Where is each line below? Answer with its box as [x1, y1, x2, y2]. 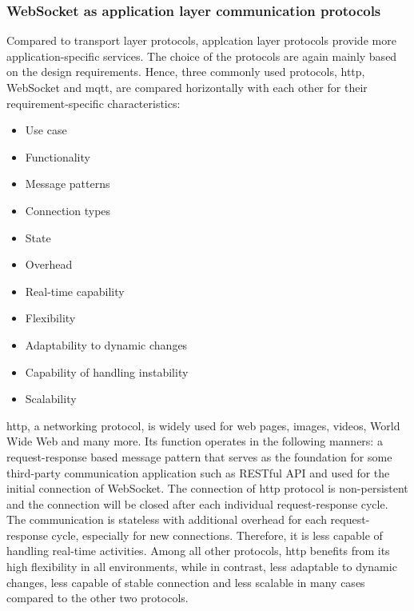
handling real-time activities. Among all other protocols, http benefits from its [6, 542, 390, 559]
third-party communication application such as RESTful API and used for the [6, 464, 390, 481]
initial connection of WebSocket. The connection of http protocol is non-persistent [6, 480, 408, 497]
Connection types [25, 202, 111, 218]
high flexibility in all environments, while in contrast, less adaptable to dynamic [6, 558, 397, 575]
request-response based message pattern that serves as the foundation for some [6, 448, 392, 465]
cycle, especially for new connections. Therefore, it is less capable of [51, 526, 383, 543]
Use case [25, 122, 67, 138]
